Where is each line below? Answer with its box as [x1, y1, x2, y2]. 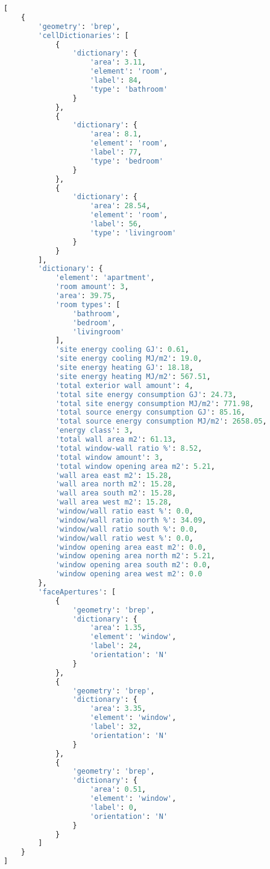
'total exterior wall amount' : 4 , [55, 381, 194, 390]
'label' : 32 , [90, 722, 142, 731]
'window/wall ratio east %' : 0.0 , [55, 507, 194, 515]
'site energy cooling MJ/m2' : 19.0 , [55, 354, 202, 363]
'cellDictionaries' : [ [38, 31, 129, 40]
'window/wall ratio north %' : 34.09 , [55, 515, 207, 524]
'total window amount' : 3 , [55, 453, 163, 462]
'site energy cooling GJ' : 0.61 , [55, 345, 189, 354]
